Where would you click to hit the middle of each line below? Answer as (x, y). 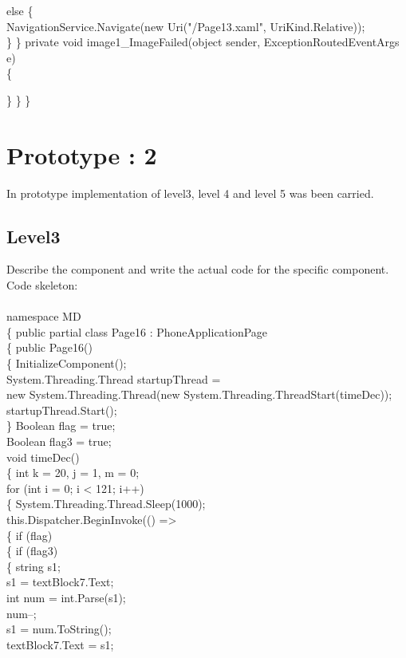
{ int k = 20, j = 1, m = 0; (73, 473)
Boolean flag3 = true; (59, 441)
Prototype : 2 (82, 154)
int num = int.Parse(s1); (66, 597)
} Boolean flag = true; (61, 426)
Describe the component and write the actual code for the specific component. (198, 269)
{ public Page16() (49, 347)
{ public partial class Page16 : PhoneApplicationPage (137, 331)
